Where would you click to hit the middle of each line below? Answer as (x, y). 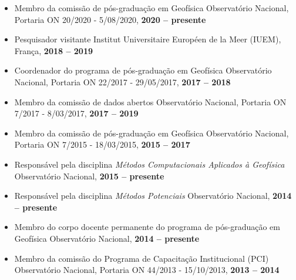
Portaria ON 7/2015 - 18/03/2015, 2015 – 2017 (102, 144)
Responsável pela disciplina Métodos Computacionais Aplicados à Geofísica (149, 164)
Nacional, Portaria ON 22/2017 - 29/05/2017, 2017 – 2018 (122, 81)
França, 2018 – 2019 (54, 50)
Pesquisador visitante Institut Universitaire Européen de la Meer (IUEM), (148, 39)
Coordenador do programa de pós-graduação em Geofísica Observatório (143, 70)
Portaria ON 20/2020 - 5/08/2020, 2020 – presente (110, 19)
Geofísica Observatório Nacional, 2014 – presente (107, 238)
